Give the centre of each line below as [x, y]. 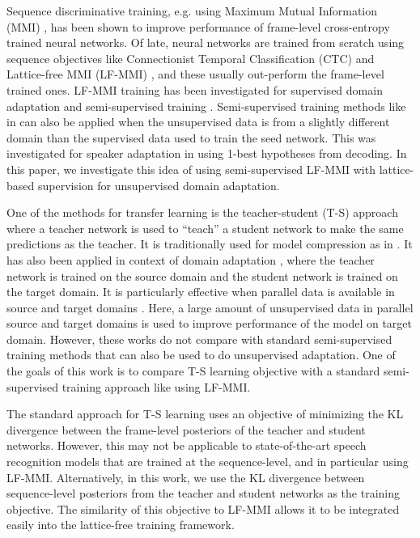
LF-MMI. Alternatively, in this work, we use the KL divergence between [186, 477]
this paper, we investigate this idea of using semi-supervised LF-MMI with [191, 169]
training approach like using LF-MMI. [156, 386]
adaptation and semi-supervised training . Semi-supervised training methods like [206, 106]
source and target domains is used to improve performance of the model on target [210, 323]
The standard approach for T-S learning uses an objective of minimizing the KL [205, 414]
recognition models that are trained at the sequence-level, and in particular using [208, 462]
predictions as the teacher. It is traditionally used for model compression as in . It [210, 244]
